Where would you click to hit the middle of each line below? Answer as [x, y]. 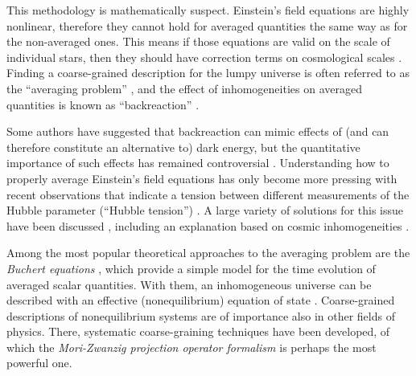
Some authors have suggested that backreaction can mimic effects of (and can [198, 131]
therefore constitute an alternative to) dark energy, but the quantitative [183, 147]
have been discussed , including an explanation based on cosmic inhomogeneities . [208, 225]
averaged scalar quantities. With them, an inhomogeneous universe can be [189, 284]
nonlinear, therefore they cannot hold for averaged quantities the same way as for [207, 25]
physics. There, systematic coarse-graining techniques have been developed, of [198, 331]
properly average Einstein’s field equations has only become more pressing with [202, 178]
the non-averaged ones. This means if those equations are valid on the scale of [198, 41]
